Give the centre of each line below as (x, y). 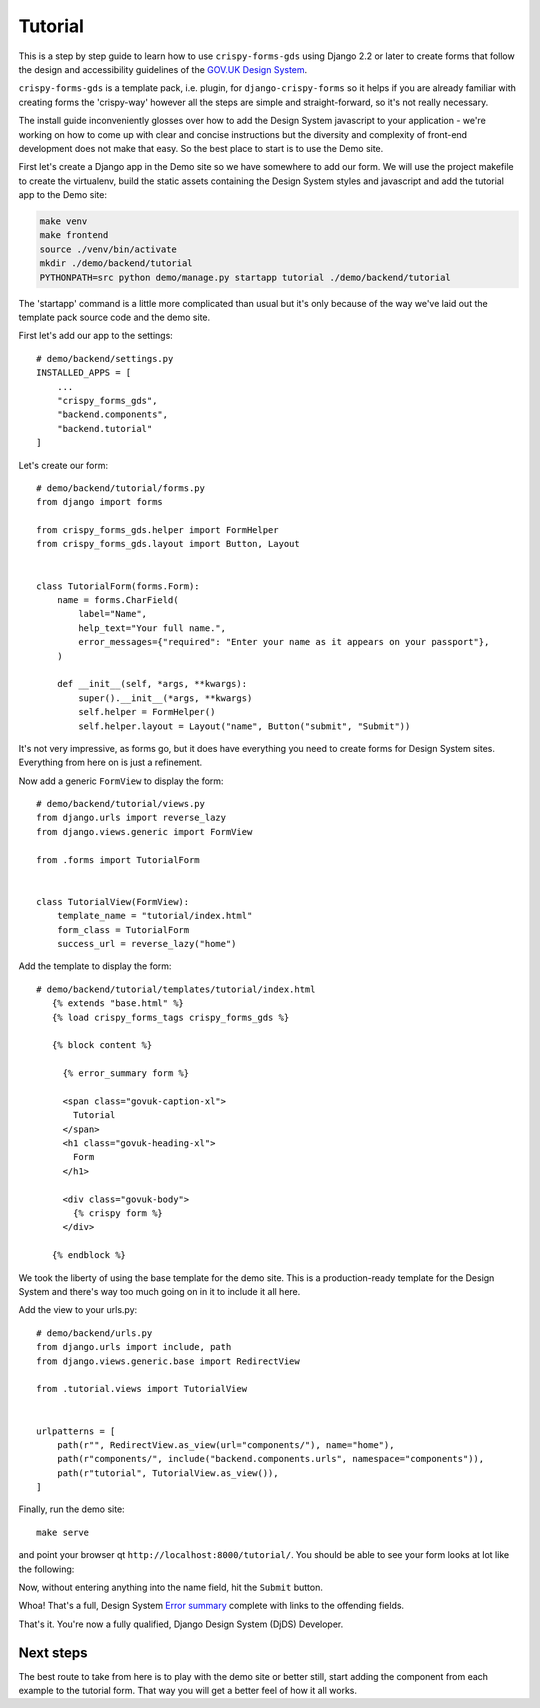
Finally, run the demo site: (71, 1509)
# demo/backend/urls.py (94, 1333)
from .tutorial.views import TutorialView (142, 1389)
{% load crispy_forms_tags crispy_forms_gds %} (170, 1017)
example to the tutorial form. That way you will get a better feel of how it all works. (187, 1691)
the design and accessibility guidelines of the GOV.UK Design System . (163, 69)
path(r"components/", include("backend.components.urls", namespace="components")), (270, 1459)
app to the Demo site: (62, 195)
